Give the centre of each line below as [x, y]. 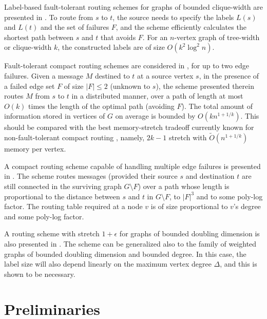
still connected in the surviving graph [63, 186]
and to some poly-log [230, 196]
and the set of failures [75, 27]
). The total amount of [217, 106]
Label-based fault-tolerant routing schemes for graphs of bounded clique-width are [133, 7]
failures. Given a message [44, 75]
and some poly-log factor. [44, 216]
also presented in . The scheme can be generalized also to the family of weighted [130, 243]
